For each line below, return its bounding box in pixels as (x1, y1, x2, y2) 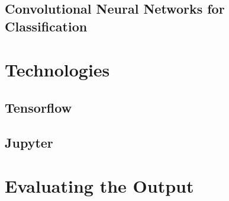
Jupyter (5, 133, 53, 151)
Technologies (5, 58, 110, 82)
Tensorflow (5, 98, 72, 116)
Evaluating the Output (5, 174, 194, 198)
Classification (5, 17, 88, 35)
